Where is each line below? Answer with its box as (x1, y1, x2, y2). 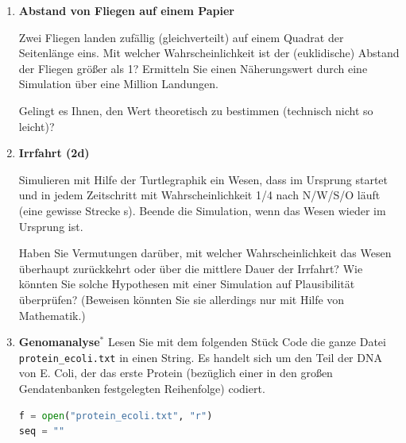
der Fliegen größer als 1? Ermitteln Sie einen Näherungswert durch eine (18, 60, 368, 76)
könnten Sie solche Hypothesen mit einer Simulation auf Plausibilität (18, 275, 355, 292)
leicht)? (18, 117, 55, 134)
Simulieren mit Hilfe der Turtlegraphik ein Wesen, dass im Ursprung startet (18, 171, 389, 187)
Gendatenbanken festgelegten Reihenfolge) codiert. (18, 379, 265, 396)
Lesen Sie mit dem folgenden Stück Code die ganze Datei (107, 333, 386, 350)
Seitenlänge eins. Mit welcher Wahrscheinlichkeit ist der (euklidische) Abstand (18, 44, 400, 61)
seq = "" (18, 426, 65, 437)
